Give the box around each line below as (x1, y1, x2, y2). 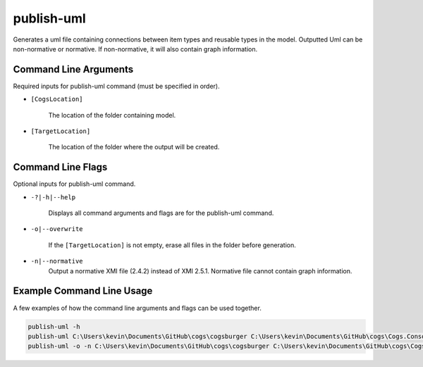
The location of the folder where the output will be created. (48, 143, 220, 151)
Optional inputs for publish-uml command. (13, 180, 136, 188)
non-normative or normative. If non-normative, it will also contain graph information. (13, 44, 257, 53)
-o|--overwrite (30, 225, 84, 233)
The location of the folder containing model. (48, 111, 176, 119)
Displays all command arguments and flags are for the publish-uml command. (48, 209, 274, 218)
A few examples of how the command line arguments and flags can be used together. (13, 304, 262, 312)
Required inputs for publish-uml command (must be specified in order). (13, 82, 220, 90)
